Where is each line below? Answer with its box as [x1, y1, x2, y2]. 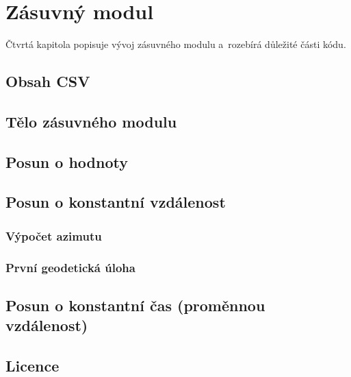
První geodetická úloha [5, 258, 135, 276]
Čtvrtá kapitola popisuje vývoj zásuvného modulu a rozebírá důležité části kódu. [5, 37, 346, 51]
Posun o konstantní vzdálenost [5, 191, 226, 212]
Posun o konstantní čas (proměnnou [5, 294, 265, 315]
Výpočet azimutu [5, 227, 102, 244]
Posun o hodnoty [5, 151, 128, 172]
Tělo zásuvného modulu [5, 110, 177, 132]
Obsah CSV [5, 71, 90, 92]
